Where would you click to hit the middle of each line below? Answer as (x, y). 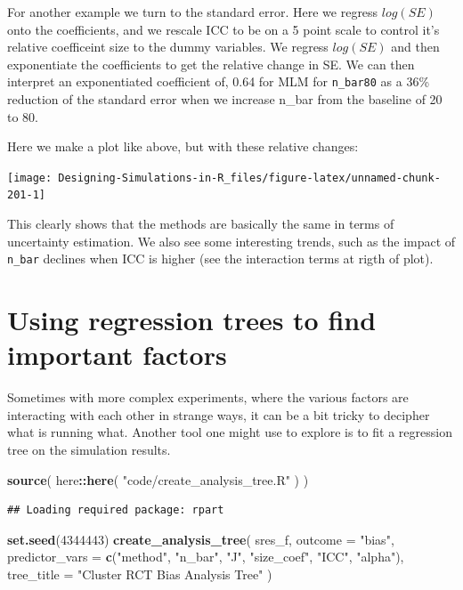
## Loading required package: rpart (116, 510)
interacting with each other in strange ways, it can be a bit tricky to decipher (219, 414)
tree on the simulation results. (89, 450)
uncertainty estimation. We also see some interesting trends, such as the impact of (231, 241)
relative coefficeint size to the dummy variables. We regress (168, 47)
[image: (30, 178)
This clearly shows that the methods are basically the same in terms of (201, 224)
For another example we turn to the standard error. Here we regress (193, 12)
